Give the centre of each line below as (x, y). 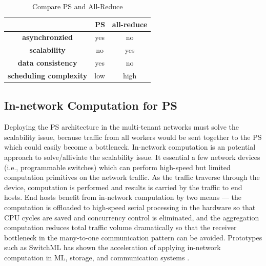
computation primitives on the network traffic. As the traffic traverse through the (132, 177)
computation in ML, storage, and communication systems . (97, 257)
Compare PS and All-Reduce (77, 6)
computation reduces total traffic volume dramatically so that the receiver (120, 227)
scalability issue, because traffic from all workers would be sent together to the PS (133, 137)
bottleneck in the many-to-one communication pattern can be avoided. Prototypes (133, 237)
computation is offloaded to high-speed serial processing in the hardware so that (130, 207)
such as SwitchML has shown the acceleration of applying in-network (112, 247)
